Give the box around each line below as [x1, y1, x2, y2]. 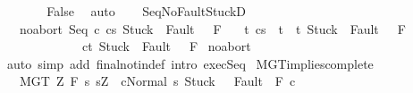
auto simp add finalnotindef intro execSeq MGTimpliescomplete [6, 54, 374, 72]
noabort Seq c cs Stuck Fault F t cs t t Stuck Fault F [19, 19, 406, 38]
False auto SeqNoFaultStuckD [46, 2, 247, 20]
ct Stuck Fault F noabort [81, 37, 251, 55]
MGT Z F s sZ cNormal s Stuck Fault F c [19, 72, 296, 90]
